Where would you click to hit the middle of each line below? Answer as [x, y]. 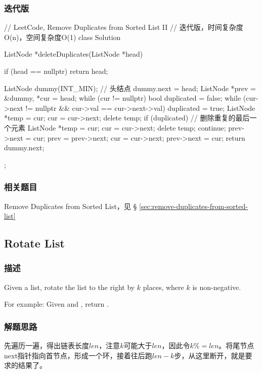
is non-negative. [217, 287]
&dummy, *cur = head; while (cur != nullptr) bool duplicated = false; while [123, 98]
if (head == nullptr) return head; [56, 71]
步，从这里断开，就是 [210, 355]
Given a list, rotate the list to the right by [70, 287]
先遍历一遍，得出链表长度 [47, 345]
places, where [163, 287]
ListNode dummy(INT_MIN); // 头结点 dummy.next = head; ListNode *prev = [130, 88]
